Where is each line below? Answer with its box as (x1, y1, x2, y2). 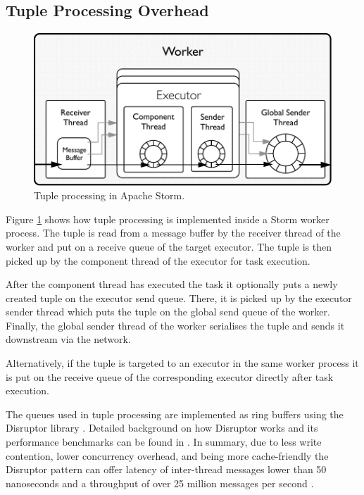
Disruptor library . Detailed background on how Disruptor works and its (6, 420, 318, 435)
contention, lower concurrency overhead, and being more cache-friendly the (6, 448, 329, 463)
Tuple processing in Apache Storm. (34, 188, 185, 203)
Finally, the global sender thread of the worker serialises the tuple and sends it (6, 318, 345, 332)
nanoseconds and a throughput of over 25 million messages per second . (6, 475, 314, 490)
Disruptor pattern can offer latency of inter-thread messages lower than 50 (6, 462, 327, 477)
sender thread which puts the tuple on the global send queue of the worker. (6, 304, 330, 319)
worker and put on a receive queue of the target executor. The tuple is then (6, 239, 332, 253)
